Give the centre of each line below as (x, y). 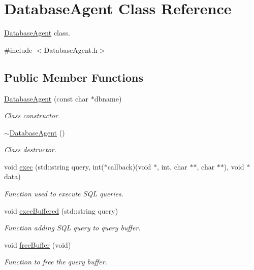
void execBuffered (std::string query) (61, 210)
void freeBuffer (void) (38, 244)
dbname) (108, 98)
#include (18, 49)
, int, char (172, 166)
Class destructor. (30, 149)
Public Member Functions (74, 77)
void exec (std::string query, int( (54, 166)
